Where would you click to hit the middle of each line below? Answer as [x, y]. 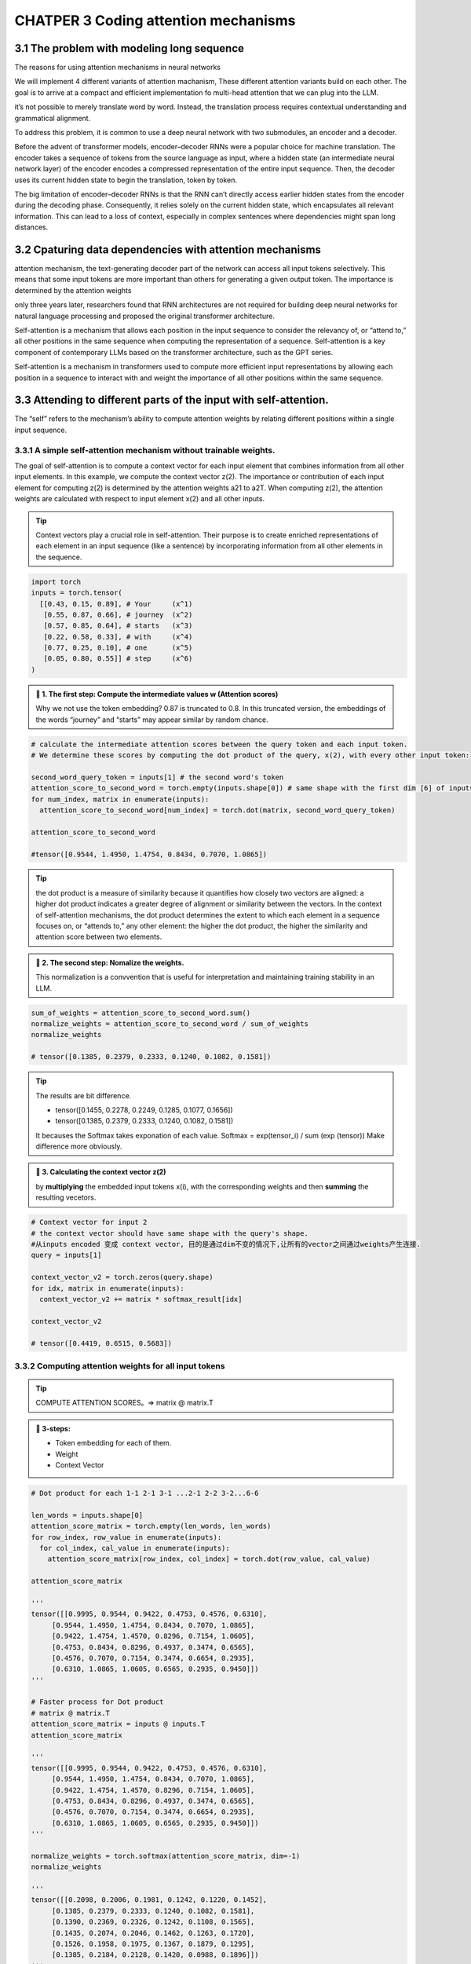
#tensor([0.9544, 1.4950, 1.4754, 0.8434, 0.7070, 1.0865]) [149, 854]
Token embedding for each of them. [113, 1443]
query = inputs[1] [66, 1255]
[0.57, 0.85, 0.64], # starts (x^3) [118, 626]
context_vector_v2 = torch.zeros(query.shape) [122, 1277]
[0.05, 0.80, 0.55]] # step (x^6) [118, 659]
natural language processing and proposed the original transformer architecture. [144, 316]
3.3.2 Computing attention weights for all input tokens [120, 1365]
